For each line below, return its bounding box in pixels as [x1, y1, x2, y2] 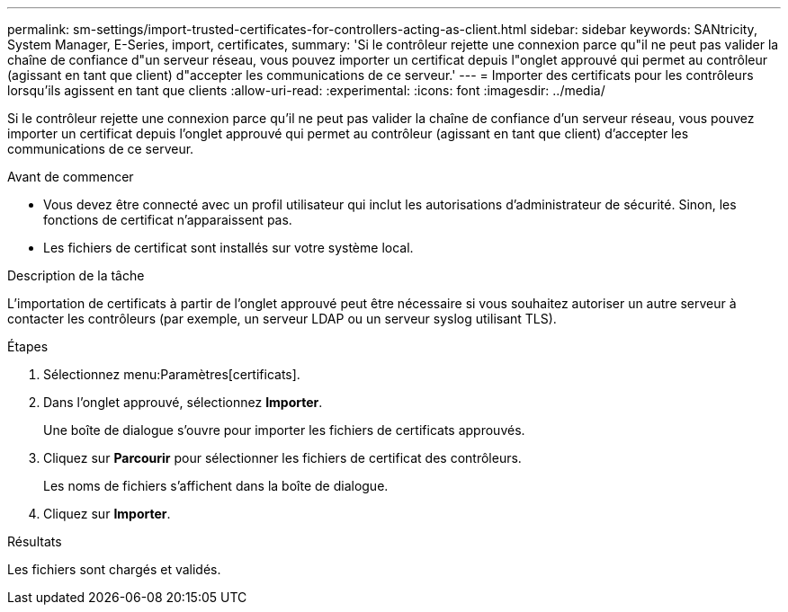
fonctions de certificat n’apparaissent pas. [43, 212, 292, 227]
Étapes [7, 339, 49, 354]
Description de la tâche [7, 268, 145, 283]
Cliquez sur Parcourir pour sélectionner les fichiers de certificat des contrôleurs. [43, 450, 522, 466]
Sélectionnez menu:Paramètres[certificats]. [43, 367, 300, 382]
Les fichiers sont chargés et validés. [7, 562, 221, 577]
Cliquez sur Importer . [43, 506, 171, 521]
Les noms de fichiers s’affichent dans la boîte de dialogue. [43, 478, 389, 493]
